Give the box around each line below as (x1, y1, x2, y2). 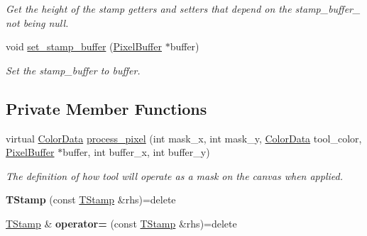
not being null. (6, 15, 69, 30)
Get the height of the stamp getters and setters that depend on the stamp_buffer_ (6, 1, 361, 16)
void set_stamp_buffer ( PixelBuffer (6, 39, 162, 54)
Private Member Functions (6, 97, 207, 119)
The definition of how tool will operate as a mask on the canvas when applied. (6, 168, 343, 183)
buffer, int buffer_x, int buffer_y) (62, 145, 210, 159)
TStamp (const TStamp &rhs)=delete (6, 192, 176, 207)
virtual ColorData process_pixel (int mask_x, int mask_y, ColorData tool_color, (6, 130, 362, 145)
